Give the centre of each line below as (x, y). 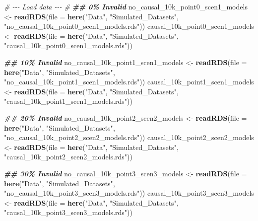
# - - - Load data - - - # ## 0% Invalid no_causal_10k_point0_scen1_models (126, 6)
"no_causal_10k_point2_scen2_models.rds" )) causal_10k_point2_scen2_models (129, 137)
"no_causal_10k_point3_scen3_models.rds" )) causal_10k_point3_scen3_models (129, 193)
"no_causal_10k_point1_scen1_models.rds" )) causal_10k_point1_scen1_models (129, 82)
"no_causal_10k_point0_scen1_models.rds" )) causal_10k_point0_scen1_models (129, 26)
